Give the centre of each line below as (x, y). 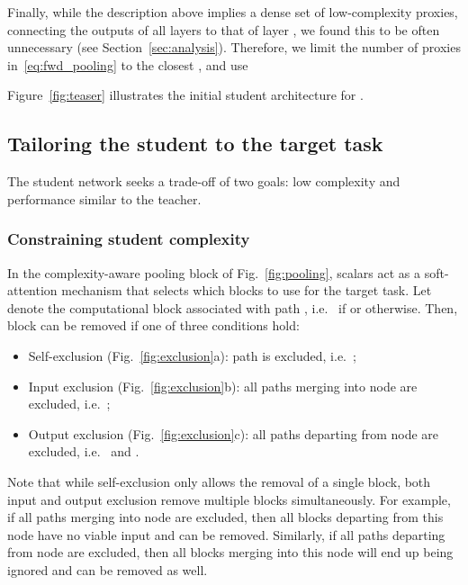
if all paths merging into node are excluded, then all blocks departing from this (225, 517)
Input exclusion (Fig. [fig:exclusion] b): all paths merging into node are (223, 386)
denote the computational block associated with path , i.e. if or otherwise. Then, (233, 307)
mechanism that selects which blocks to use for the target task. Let (247, 290)
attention (32, 290)
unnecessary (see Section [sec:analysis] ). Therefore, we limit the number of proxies (234, 47)
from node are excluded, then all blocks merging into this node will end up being (230, 552)
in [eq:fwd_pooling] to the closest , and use (128, 64)
